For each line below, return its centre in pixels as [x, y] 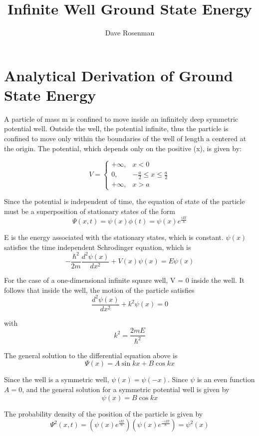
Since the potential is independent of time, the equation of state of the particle [125, 201]
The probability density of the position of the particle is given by [104, 413]
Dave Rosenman [130, 33]
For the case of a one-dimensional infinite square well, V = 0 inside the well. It [124, 280]
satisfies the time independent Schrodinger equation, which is [98, 247]
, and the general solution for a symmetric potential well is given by [126, 389]
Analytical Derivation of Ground [119, 75]
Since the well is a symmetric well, [57, 379]
